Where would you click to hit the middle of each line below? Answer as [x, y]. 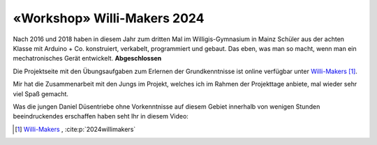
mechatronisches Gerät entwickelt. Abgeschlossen [87, 59]
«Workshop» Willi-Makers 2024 [109, 18]
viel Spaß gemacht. [41, 93]
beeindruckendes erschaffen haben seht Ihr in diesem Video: [101, 116]
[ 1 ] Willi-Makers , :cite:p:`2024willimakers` [75, 129]
